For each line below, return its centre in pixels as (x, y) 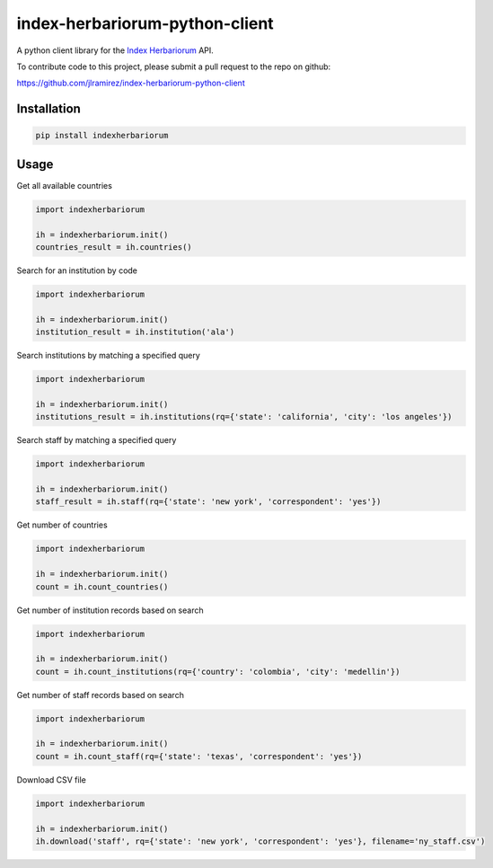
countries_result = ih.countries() (114, 247)
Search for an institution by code (77, 270)
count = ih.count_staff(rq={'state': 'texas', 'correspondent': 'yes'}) (199, 756)
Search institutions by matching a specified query (109, 356)
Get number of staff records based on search (100, 695)
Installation (48, 109)
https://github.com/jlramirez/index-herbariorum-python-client (131, 83)
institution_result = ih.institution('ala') (135, 332)
